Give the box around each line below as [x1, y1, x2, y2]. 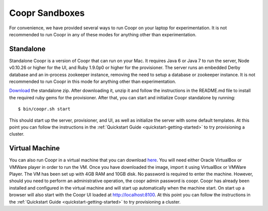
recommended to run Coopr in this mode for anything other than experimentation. [9, 78, 176, 84]
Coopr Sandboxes [9, 7, 85, 18]
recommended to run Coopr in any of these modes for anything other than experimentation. [9, 31, 197, 37]
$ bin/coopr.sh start [18, 106, 70, 112]
